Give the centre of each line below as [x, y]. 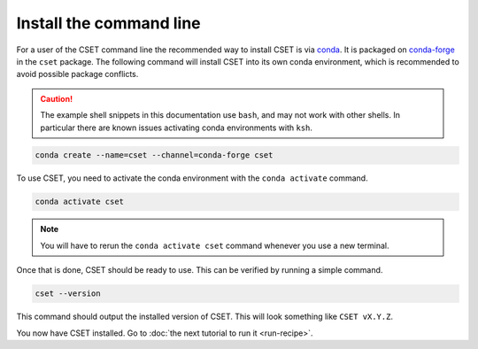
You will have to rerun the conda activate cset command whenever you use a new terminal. [215, 245]
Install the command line [108, 23]
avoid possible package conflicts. [77, 74]
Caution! [57, 98]
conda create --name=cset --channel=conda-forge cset [154, 155]
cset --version [68, 294]
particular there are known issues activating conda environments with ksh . [177, 128]
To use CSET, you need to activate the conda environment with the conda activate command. [192, 178]
